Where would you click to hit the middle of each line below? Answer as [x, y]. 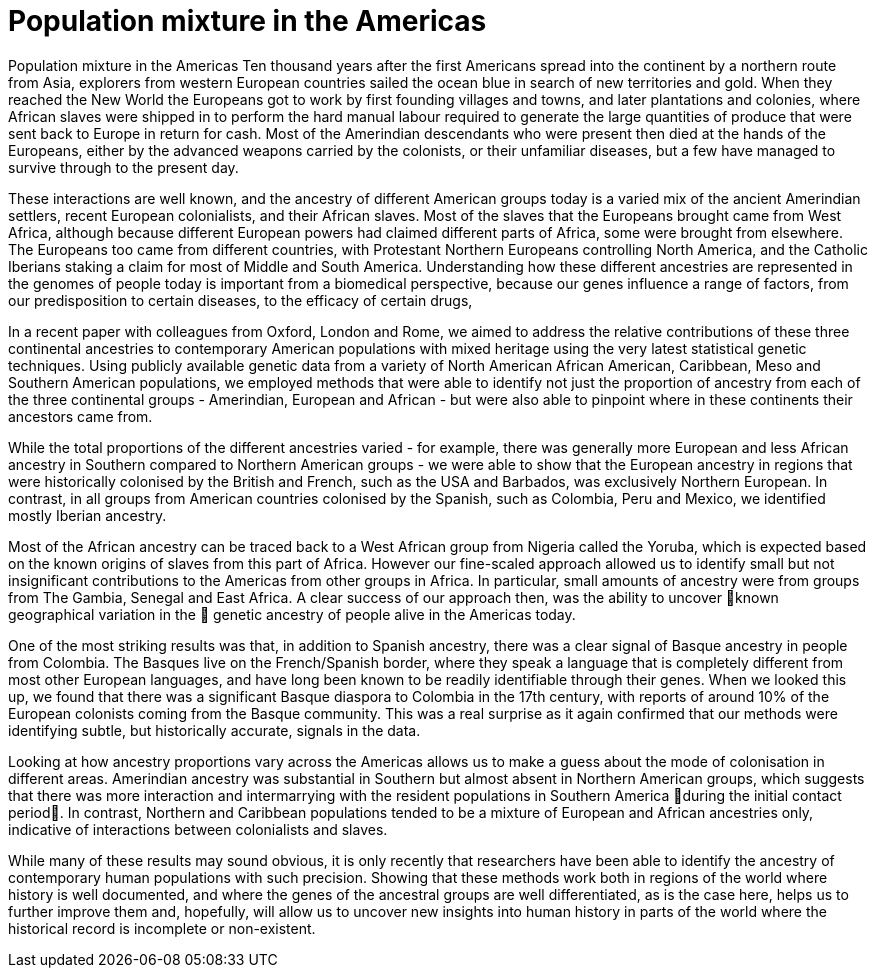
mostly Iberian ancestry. [87, 515]
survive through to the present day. [123, 167]
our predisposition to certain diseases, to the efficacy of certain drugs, [240, 300]
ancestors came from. [80, 416]
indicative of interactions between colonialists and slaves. [198, 829]
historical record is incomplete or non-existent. [162, 928]
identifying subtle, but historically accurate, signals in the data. [214, 730]
